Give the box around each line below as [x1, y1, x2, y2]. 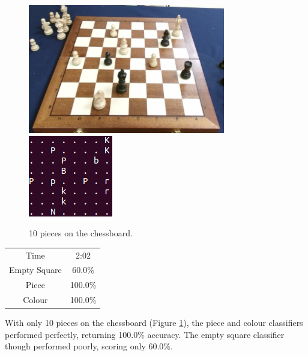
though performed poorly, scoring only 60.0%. [5, 340, 173, 352]
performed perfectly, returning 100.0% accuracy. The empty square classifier [5, 328, 285, 340]
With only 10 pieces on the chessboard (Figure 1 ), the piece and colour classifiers [5, 316, 303, 329]
